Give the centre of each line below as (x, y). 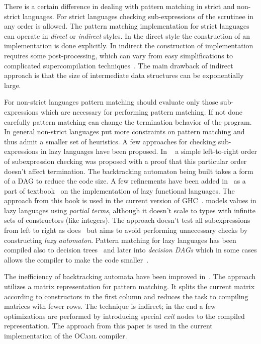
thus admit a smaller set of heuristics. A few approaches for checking (110, 141)
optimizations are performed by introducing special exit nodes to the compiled (124, 316)
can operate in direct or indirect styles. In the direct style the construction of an (127, 35)
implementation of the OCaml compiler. (66, 335)
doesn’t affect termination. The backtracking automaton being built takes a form (129, 171)
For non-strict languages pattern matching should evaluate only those (111, 102)
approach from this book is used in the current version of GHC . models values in (130, 200)
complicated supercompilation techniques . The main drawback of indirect (119, 65)
